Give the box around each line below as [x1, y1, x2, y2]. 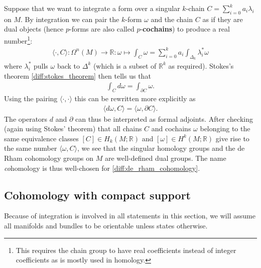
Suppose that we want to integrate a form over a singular [4, 3, 180, 13]
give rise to [215, 133, 249, 143]
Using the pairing [4, 93, 58, 103]
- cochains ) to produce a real [140, 24, 230, 34]
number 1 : [4, 34, 33, 46]
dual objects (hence [4, 24, 64, 34]
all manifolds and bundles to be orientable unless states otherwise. [4, 220, 208, 230]
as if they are [202, 14, 243, 24]
